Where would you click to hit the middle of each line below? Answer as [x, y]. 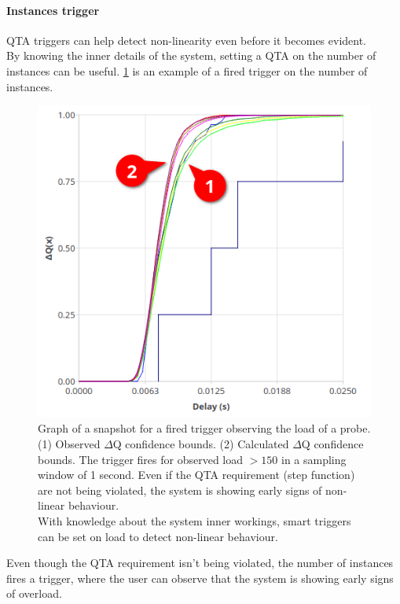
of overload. [34, 593]
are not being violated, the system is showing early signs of [180, 490]
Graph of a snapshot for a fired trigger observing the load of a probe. [204, 428]
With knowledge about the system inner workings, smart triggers [194, 520]
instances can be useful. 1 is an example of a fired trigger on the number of [187, 70]
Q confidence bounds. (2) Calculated [201, 444]
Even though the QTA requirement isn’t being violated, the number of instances [200, 563]
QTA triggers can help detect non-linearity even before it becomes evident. [187, 40]
